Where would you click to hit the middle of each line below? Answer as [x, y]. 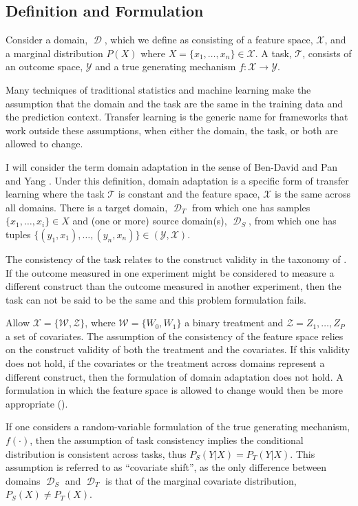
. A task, [273, 53]
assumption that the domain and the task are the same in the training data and [175, 103]
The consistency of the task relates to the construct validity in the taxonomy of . [176, 259]
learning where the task [55, 194]
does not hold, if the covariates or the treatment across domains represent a [165, 363]
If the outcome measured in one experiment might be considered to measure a [170, 272]
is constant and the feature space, [189, 194]
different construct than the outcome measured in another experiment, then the [173, 286]
